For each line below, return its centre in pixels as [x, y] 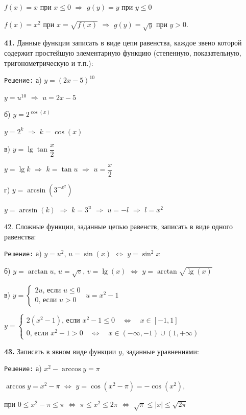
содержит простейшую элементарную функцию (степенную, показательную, [123, 52]
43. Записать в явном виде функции [60, 351]
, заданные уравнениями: [160, 351]
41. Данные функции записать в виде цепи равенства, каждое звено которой [123, 43]
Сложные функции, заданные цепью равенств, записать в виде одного [124, 226]
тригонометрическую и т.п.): [49, 63]
